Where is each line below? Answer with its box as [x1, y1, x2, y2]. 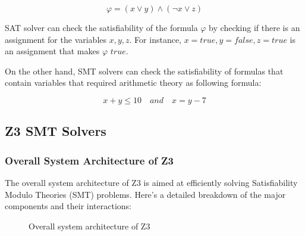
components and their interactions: [5, 200, 131, 212]
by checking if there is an [209, 21, 300, 33]
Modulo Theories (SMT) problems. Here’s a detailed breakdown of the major [5, 188, 286, 200]
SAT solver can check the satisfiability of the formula [5, 21, 198, 33]
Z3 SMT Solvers [5, 122, 106, 140]
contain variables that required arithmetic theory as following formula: [5, 76, 262, 89]
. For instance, [129, 33, 181, 45]
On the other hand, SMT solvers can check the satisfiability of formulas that [5, 64, 284, 77]
